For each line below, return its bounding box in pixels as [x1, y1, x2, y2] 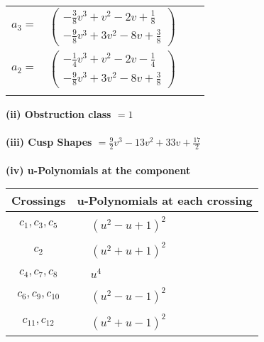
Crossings [11, 192, 66, 209]
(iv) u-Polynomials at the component [6, 162, 191, 177]
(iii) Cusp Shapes [6, 134, 92, 149]
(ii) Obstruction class [6, 106, 111, 121]
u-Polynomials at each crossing [77, 192, 253, 209]
